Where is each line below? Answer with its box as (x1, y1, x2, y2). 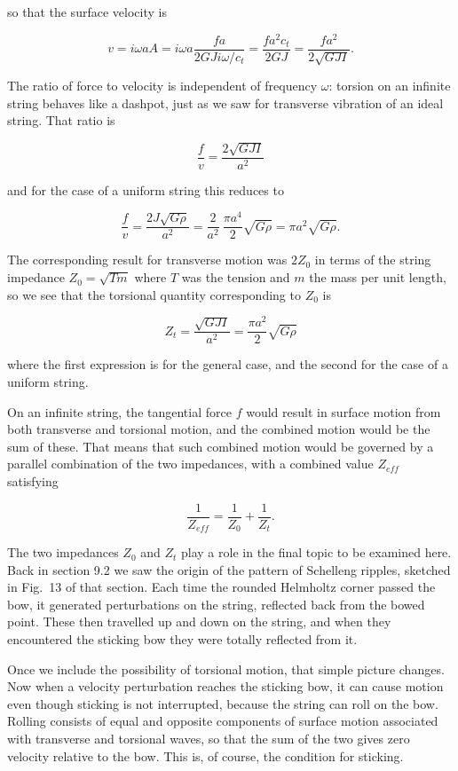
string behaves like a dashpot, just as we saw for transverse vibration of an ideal (7, 93, 444, 112)
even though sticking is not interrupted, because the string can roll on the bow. (7, 694, 438, 712)
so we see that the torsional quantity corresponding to (7, 285, 301, 303)
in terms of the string (314, 250, 431, 269)
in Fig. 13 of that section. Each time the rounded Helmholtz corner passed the (7, 578, 436, 596)
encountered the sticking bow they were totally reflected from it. (7, 630, 358, 649)
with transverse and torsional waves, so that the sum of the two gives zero (7, 729, 410, 748)
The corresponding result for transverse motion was (7, 250, 288, 269)
